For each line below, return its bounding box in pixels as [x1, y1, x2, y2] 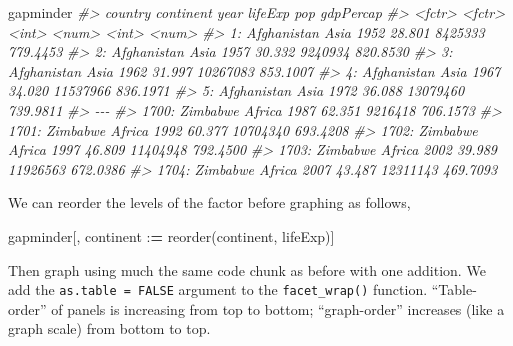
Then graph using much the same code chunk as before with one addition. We [8, 259, 486, 280]
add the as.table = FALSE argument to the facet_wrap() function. [8, 279, 428, 300]
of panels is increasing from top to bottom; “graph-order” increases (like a [51, 298, 505, 319]
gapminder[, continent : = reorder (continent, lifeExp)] [8, 225, 335, 246]
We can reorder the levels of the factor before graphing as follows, [8, 192, 411, 213]
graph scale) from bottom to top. [8, 318, 211, 339]
